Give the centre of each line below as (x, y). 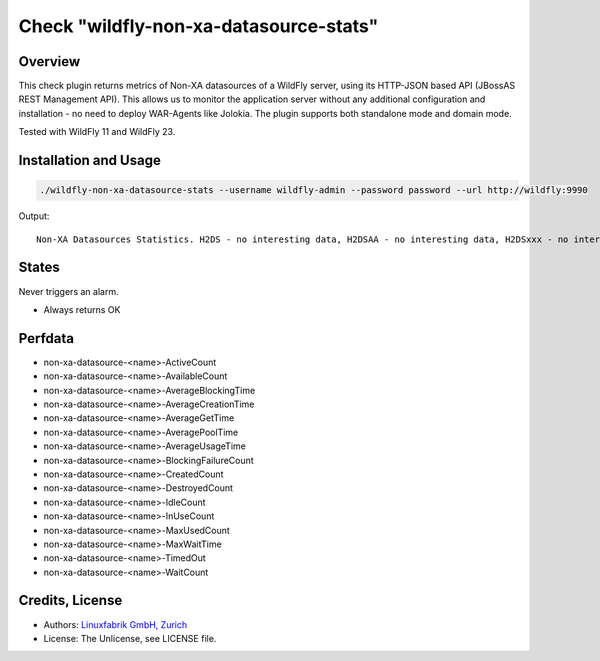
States (39, 267)
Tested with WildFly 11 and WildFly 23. (97, 132)
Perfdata (46, 338)
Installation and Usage (90, 160)
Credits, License (70, 600)
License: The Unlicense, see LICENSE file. (130, 638)
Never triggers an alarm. (68, 291)
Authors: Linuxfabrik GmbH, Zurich (115, 624)
